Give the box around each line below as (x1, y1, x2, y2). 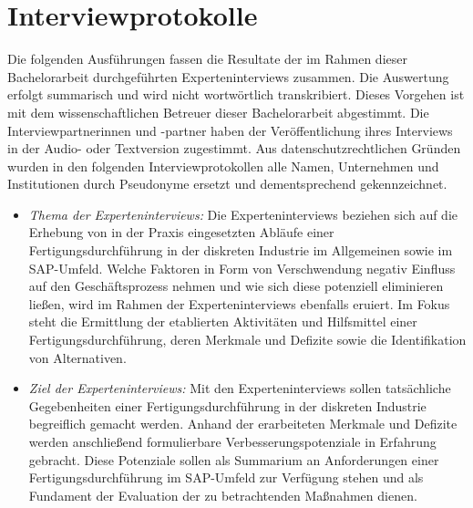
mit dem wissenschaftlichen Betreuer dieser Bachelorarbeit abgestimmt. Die (7, 102, 429, 121)
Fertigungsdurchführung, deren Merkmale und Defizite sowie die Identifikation (28, 330, 467, 349)
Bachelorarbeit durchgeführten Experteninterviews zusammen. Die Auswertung (7, 67, 449, 86)
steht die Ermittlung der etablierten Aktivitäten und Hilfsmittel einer (28, 312, 417, 331)
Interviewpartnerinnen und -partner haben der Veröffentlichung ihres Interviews (7, 120, 453, 140)
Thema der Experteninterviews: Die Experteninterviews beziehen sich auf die (28, 204, 458, 223)
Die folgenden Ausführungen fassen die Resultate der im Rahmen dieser (7, 49, 407, 68)
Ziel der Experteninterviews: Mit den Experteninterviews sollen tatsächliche (28, 378, 451, 398)
